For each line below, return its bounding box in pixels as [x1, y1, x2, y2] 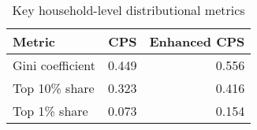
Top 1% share [13, 102, 88, 120]
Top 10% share [13, 79, 95, 97]
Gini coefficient [13, 56, 95, 74]
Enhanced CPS [149, 32, 245, 50]
